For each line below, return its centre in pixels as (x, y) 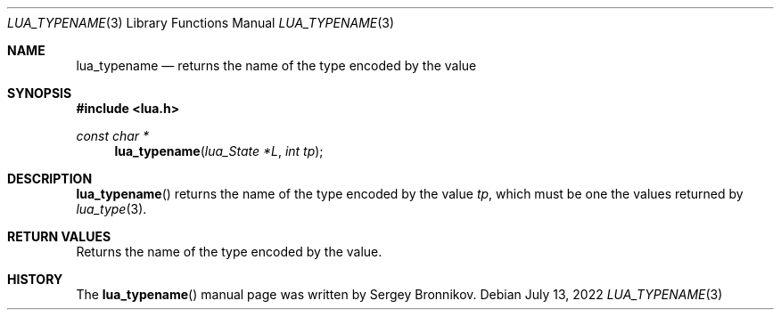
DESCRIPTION (50, 179)
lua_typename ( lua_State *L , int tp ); (219, 151)
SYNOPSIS (40, 93)
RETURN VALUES (59, 236)
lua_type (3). (111, 209)
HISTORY (35, 279)
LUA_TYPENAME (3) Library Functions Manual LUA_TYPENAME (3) (201, 23)
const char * (113, 136)
